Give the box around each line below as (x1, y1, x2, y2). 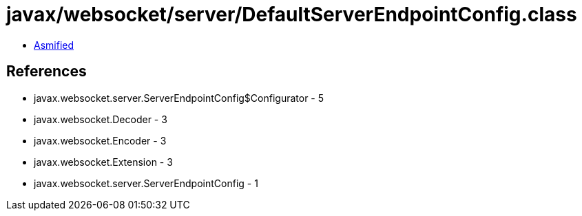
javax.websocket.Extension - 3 (34, 155, 173, 168)
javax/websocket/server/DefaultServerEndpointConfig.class (6, 3, 577, 26)
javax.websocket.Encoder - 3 (34, 134, 167, 147)
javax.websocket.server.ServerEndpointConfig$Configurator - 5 (34, 91, 324, 104)
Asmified (34, 39, 74, 51)
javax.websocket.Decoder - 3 (34, 113, 167, 125)
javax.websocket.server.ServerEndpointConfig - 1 (34, 177, 258, 189)
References (6, 63, 87, 80)
